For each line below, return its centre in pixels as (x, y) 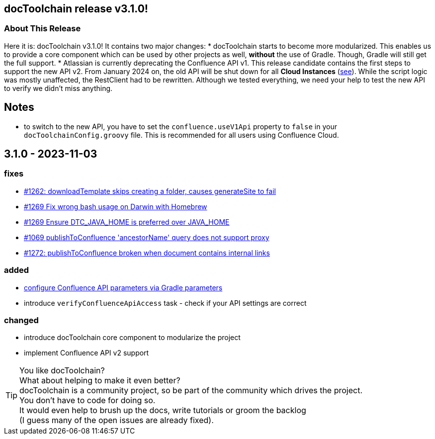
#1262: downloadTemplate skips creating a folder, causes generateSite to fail (150, 191)
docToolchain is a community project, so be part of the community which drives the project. (191, 391)
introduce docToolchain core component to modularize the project (132, 338)
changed (21, 320)
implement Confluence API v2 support (87, 353)
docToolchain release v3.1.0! (76, 9)
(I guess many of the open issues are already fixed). (117, 420)
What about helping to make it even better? (100, 381)
